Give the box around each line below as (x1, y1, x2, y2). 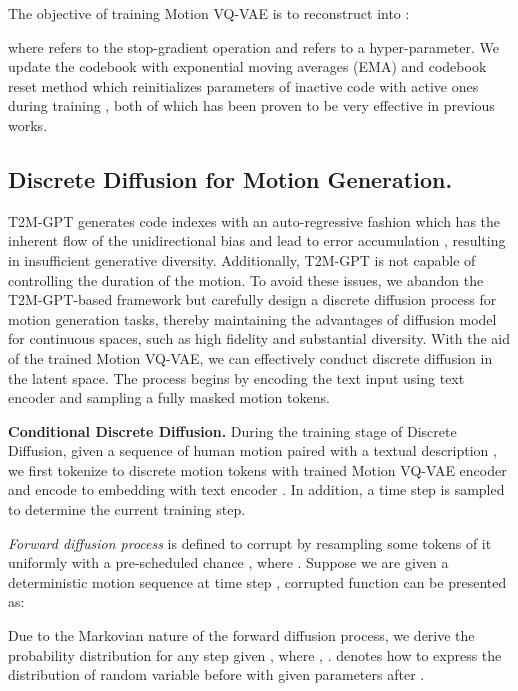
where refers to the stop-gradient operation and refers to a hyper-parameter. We (8, 36, 500, 57)
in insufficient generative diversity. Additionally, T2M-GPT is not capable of (8, 249, 476, 270)
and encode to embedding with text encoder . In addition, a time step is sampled (8, 479, 505, 500)
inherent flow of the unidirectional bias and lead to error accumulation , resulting (8, 230, 506, 251)
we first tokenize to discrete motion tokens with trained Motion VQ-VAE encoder (8, 459, 507, 480)
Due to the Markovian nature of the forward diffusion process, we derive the (8, 625, 475, 646)
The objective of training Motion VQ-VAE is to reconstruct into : (8, 3, 410, 23)
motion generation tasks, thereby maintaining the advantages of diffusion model (8, 308, 497, 329)
